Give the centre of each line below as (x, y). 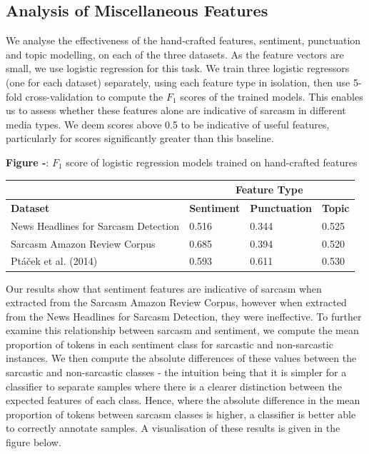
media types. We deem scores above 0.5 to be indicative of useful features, (168, 124)
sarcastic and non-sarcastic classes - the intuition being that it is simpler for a (176, 372)
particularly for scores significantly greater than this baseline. (140, 138)
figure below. (34, 442)
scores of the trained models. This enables (272, 96)
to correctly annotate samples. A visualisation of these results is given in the (173, 428)
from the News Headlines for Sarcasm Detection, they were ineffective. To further (184, 316)
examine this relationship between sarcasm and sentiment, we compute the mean (182, 330)
